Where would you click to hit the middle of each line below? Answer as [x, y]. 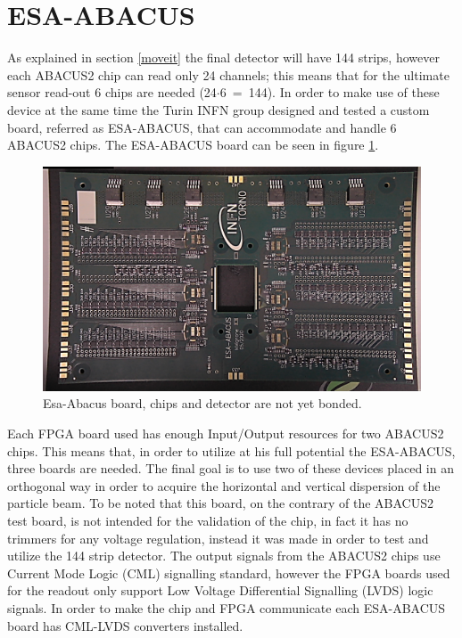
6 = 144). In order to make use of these [330, 92]
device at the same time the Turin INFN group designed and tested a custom [219, 109]
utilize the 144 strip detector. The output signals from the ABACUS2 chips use [224, 556]
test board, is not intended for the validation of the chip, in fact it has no [208, 520]
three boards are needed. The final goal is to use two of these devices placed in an [231, 468]
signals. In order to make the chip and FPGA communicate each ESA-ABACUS [227, 607]
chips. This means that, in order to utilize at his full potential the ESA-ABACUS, [231, 450]
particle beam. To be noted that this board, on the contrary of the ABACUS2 [221, 503]
